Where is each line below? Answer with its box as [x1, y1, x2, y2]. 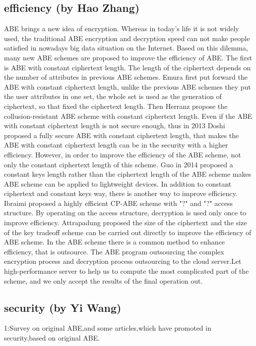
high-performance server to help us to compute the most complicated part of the [4, 266, 249, 276]
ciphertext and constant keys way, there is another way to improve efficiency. [4, 188, 238, 198]
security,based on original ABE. [4, 333, 100, 343]
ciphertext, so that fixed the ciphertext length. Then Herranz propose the [4, 100, 228, 111]
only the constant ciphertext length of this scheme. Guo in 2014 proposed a [4, 159, 233, 169]
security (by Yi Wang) [4, 299, 122, 315]
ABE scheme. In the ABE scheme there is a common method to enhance [4, 237, 225, 247]
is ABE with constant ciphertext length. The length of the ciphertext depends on [4, 62, 251, 72]
